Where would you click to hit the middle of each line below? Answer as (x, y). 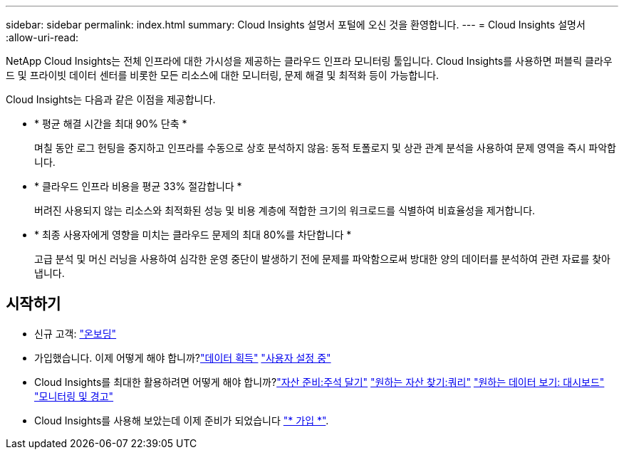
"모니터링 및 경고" (74, 396)
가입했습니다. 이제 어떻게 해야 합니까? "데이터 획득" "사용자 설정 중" (183, 357)
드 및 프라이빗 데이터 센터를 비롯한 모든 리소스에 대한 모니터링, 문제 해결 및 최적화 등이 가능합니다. (223, 75)
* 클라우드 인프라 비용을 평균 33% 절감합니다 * (138, 186)
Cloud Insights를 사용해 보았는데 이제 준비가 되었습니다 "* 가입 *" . (182, 420)
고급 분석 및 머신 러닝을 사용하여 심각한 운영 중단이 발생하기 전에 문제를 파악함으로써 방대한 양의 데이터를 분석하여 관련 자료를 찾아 (322, 259)
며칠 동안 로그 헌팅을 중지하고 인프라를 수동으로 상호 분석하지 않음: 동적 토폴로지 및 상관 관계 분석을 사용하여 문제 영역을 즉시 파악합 (325, 148)
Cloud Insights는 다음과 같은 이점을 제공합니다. (111, 99)
